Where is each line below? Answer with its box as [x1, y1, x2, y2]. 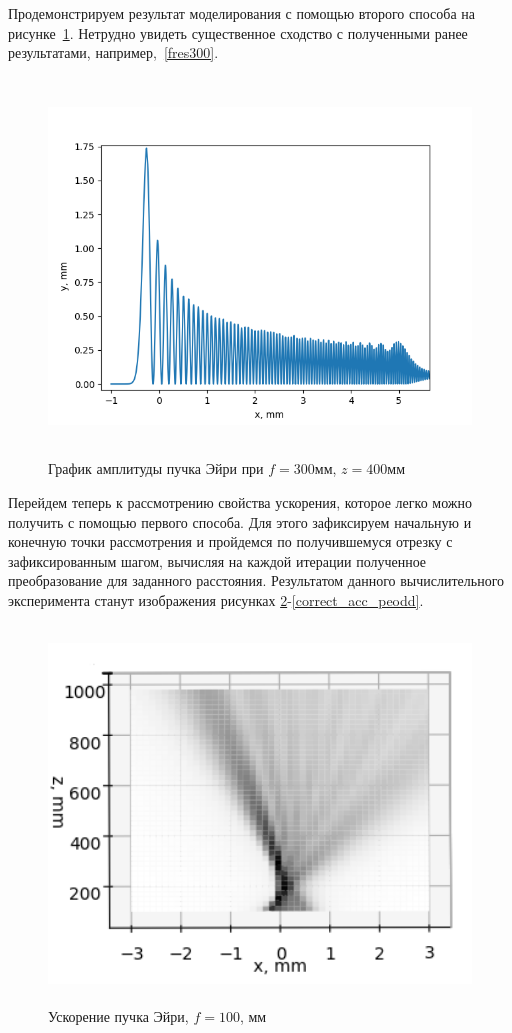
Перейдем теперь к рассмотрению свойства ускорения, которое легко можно [8, 491, 472, 512]
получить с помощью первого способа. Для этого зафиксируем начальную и [8, 511, 472, 532]
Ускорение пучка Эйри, [48, 1006, 189, 1026]
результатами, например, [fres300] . [8, 42, 219, 63]
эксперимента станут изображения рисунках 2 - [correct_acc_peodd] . [8, 589, 424, 610]
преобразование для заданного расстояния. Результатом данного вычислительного [8, 570, 505, 591]
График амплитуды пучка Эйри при [48, 458, 264, 479]
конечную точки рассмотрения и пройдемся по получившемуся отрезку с [8, 531, 453, 552]
